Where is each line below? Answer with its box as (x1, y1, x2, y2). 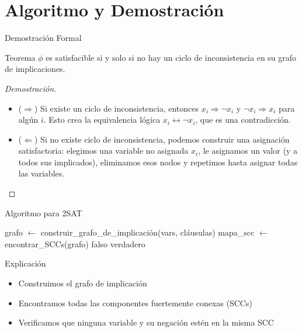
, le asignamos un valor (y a (198, 144, 297, 157)
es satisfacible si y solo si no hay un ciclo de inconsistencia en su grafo (46, 51, 297, 63)
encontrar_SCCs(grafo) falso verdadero (5, 237, 145, 250)
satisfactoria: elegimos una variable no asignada (18, 144, 189, 157)
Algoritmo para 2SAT (5, 206, 82, 219)
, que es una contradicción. (195, 113, 291, 126)
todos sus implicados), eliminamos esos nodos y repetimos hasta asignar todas (18, 155, 298, 168)
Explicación (5, 257, 46, 269)
